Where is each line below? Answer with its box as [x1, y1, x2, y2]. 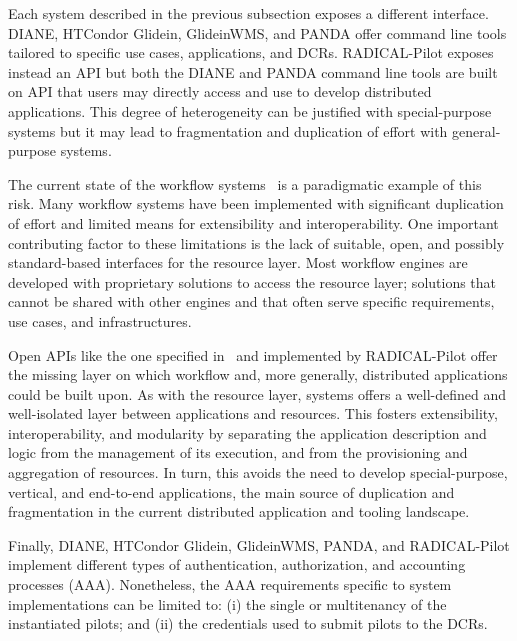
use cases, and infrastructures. [8, 310, 192, 331]
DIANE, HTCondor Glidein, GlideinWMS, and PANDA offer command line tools [8, 22, 507, 43]
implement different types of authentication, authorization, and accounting [8, 554, 466, 575]
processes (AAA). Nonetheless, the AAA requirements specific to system [8, 574, 452, 595]
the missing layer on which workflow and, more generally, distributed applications [8, 364, 508, 385]
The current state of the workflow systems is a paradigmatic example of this [8, 173, 482, 194]
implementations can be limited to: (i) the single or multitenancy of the [8, 593, 447, 614]
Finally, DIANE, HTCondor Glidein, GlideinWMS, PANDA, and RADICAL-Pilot [8, 534, 510, 555]
